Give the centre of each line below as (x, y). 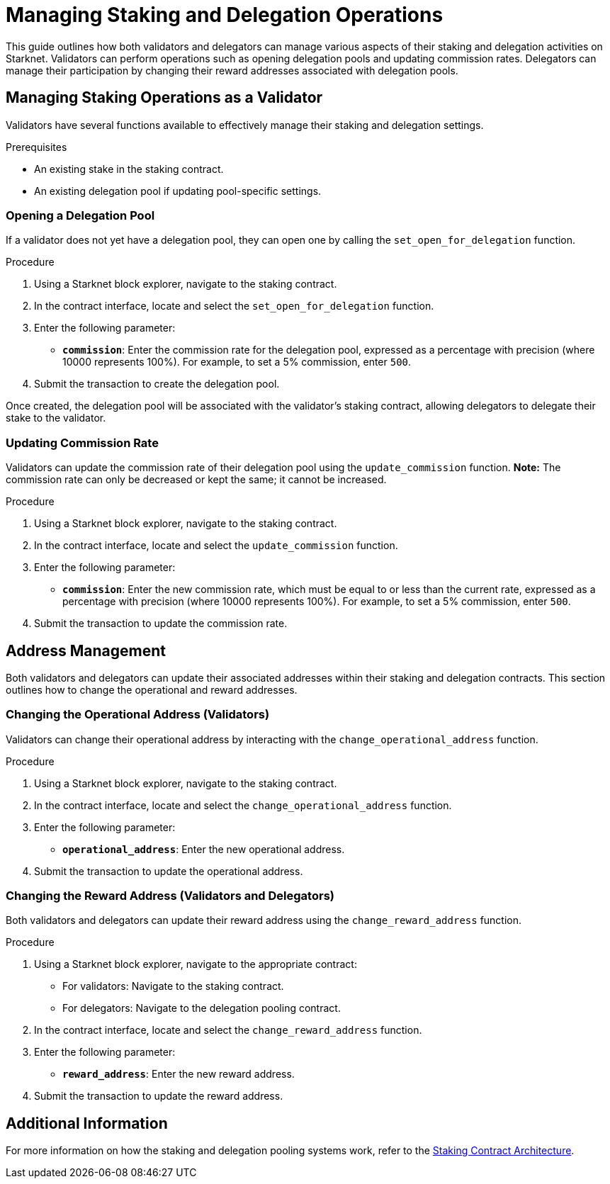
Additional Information (87, 1123)
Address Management (86, 650)
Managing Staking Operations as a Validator (164, 98)
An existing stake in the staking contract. (129, 169)
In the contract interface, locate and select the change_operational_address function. (243, 805)
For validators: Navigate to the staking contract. (173, 986)
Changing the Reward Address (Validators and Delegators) (170, 896)
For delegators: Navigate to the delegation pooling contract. (202, 1008)
